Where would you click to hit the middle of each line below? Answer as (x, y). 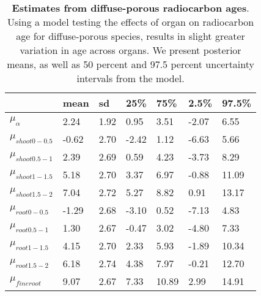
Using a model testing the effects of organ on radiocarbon (131, 22)
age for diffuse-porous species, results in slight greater (130, 36)
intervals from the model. (130, 78)
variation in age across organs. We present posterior (130, 50)
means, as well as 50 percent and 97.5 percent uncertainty (130, 64)
